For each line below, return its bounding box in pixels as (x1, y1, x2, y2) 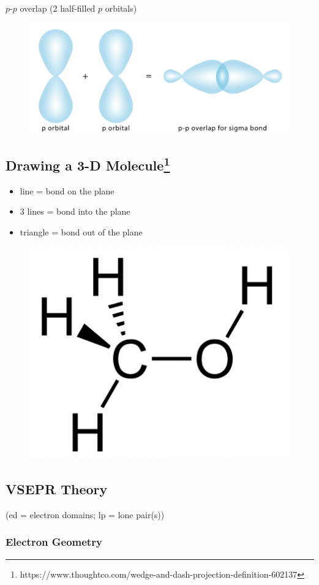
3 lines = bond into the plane (20, 205, 130, 218)
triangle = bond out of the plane (20, 225, 143, 238)
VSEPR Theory (6, 480, 108, 499)
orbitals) (105, 2, 137, 14)
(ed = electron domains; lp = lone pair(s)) (6, 508, 165, 521)
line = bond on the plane (20, 184, 114, 197)
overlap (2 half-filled (20, 2, 96, 14)
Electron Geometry (6, 534, 102, 549)
